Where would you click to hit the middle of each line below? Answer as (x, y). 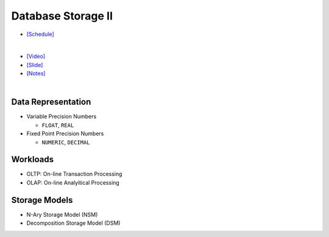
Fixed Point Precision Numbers (65, 133)
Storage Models (42, 200)
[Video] (36, 56)
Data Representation (51, 102)
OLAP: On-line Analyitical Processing (73, 182)
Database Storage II (62, 16)
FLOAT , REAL (58, 125)
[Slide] (35, 65)
